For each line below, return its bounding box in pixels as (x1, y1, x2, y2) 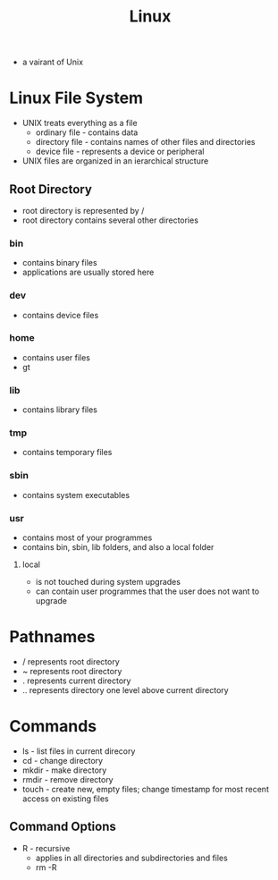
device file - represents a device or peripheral (35, 146, 205, 157)
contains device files (21, 309, 99, 320)
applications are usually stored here (21, 267, 155, 278)
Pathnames (9, 627, 96, 647)
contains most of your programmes (21, 532, 153, 543)
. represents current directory (21, 675, 131, 686)
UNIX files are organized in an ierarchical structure (21, 156, 209, 166)
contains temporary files (21, 447, 113, 458)
